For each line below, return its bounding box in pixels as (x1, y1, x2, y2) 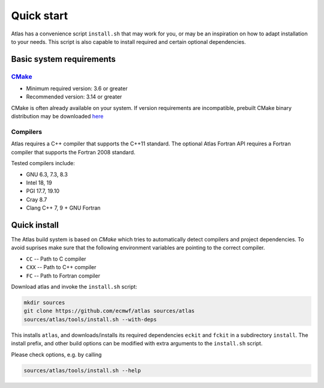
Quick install (11, 220, 59, 230)
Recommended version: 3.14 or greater (26, 93, 122, 100)
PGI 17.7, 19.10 (26, 187, 60, 195)
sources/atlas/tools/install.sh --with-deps (23, 316, 157, 323)
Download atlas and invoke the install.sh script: (11, 283, 137, 290)
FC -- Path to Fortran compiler (26, 272, 100, 279)
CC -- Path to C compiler (26, 255, 86, 262)
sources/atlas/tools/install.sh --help (23, 367, 141, 374)
